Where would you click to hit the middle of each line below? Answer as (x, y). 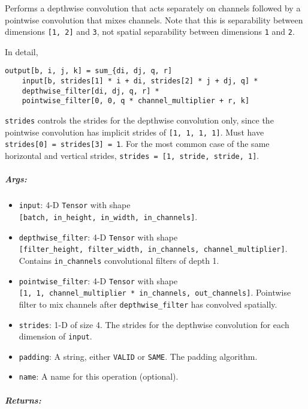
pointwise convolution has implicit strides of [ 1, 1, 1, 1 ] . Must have (135, 132)
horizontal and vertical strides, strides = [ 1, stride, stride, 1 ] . (132, 156)
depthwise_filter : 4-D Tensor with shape (98, 237)
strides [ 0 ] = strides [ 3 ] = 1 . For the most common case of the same (137, 144)
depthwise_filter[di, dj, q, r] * (90, 91)
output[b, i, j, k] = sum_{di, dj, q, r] (89, 71)
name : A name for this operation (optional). (99, 376)
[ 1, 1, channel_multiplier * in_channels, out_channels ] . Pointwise (155, 292)
